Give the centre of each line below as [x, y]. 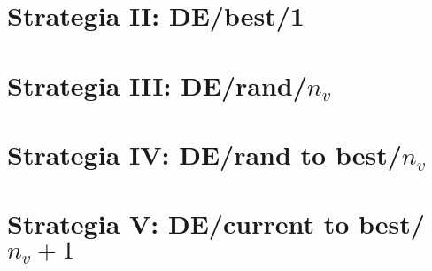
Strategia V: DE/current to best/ [216, 224]
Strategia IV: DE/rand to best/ [204, 154]
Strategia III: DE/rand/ [157, 85]
